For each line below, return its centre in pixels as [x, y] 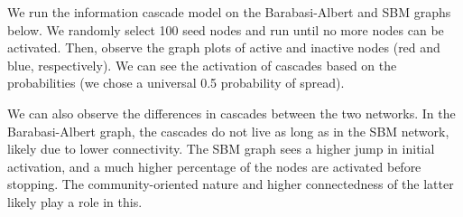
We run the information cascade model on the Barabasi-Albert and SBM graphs [229, 12]
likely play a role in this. [75, 201]
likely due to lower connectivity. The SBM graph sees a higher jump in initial [221, 149]
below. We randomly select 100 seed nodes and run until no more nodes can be [226, 29]
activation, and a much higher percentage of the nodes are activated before [214, 166]
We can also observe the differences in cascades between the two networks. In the [231, 113]
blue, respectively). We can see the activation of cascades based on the [202, 65]
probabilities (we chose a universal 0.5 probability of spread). [176, 83]
